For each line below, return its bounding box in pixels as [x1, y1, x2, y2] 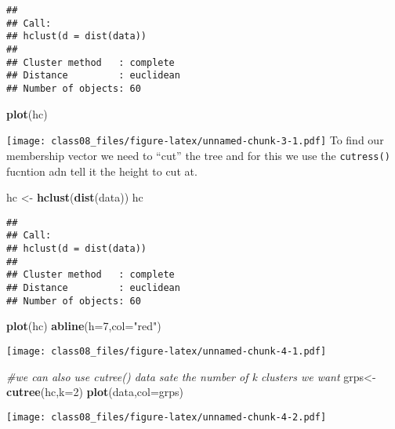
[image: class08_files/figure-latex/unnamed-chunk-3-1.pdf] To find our [6, 132, 384, 148]
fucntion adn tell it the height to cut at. [6, 162, 197, 179]
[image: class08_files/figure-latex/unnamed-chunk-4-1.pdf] [6, 345, 327, 357]
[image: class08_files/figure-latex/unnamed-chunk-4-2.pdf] [6, 411, 327, 423]
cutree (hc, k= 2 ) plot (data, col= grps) [6, 384, 184, 400]
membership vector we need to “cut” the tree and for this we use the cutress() [6, 147, 390, 163]
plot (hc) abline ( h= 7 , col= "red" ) [6, 318, 161, 334]
